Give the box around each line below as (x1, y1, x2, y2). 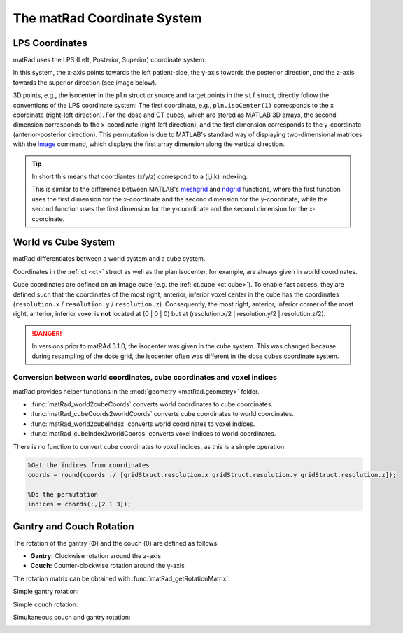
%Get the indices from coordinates (27, 461, 150, 469)
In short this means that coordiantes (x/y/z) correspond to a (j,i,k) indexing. (31, 172, 248, 180)
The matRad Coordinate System (13, 10, 202, 26)
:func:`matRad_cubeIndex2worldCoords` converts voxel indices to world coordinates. (30, 429, 276, 438)
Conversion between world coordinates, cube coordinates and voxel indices (13, 373, 278, 383)
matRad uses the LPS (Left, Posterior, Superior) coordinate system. (13, 56, 206, 64)
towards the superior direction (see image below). (13, 78, 157, 87)
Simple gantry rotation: (13, 588, 79, 596)
